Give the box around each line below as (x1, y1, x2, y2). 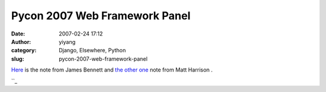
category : (11, 47, 37, 54)
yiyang (59, 38, 75, 45)
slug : (11, 55, 24, 63)
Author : (11, 38, 31, 45)
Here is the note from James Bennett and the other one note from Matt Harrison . (11, 66, 213, 73)
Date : (11, 30, 25, 37)
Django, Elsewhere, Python (59, 47, 126, 54)
